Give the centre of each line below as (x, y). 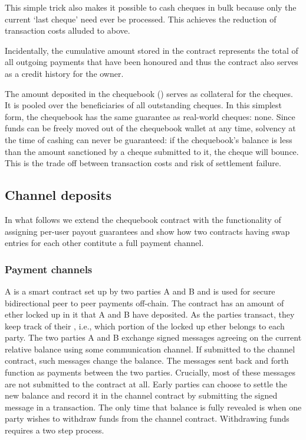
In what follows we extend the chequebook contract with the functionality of (143, 219)
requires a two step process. (55, 430)
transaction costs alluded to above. (68, 30)
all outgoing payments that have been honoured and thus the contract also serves (152, 62)
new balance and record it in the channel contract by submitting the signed (141, 395)
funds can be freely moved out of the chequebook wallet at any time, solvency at (150, 128)
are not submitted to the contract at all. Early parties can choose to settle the (146, 384)
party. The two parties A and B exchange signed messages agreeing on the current (153, 337)
